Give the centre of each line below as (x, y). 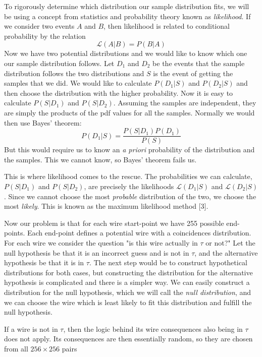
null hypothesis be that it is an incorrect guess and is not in (97, 252)
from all (16, 348)
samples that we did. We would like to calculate (78, 83)
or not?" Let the (230, 242)
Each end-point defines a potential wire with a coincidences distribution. (139, 233)
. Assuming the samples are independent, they (185, 103)
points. (15, 233)
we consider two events (39, 26)
